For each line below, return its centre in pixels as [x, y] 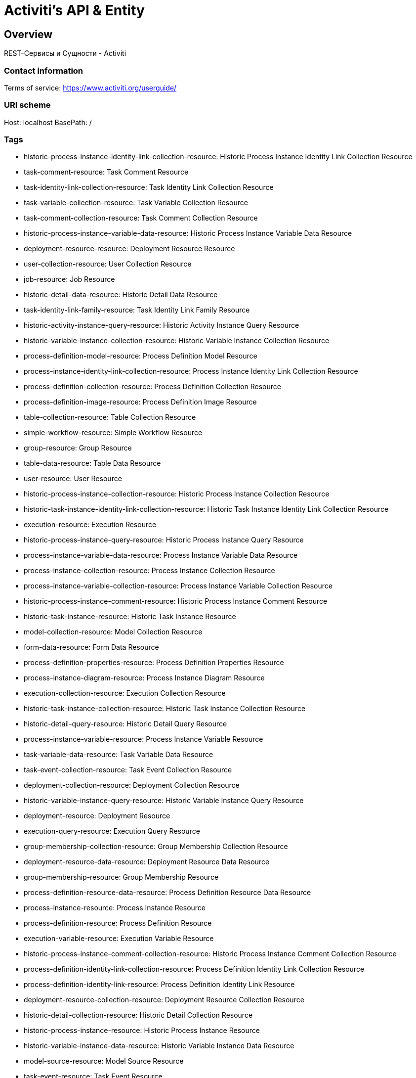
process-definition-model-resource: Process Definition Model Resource [141, 356]
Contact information [44, 70]
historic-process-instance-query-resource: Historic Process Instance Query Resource [164, 540]
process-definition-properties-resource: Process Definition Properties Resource [154, 663]
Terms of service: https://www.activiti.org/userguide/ [90, 88]
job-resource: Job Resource [69, 279]
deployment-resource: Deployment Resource [97, 816]
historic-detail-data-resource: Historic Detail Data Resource [121, 295]
